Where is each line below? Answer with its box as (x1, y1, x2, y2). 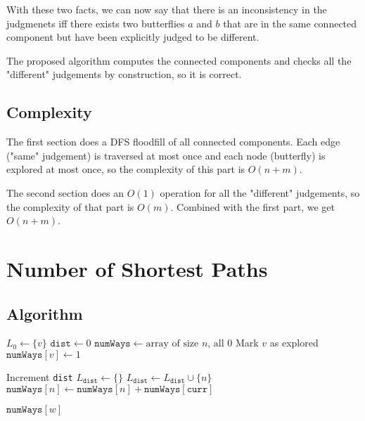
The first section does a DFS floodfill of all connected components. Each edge (6, 134, 340, 149)
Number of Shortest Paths (6, 254, 268, 283)
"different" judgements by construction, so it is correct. (6, 67, 242, 82)
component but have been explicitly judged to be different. (6, 30, 260, 44)
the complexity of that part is (6, 199, 134, 214)
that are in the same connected (223, 15, 357, 30)
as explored (269, 335, 319, 350)
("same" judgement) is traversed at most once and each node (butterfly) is (6, 148, 326, 162)
